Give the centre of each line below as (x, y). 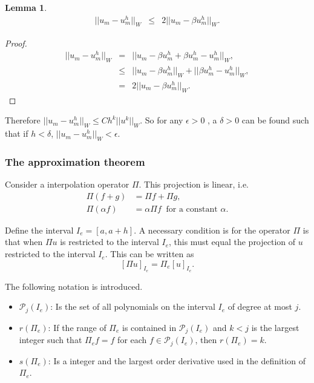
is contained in (149, 327)
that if (17, 133)
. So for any (162, 120)
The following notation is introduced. (74, 286)
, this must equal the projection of (232, 242)
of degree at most (260, 306)
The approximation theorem (75, 161)
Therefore (23, 120)
